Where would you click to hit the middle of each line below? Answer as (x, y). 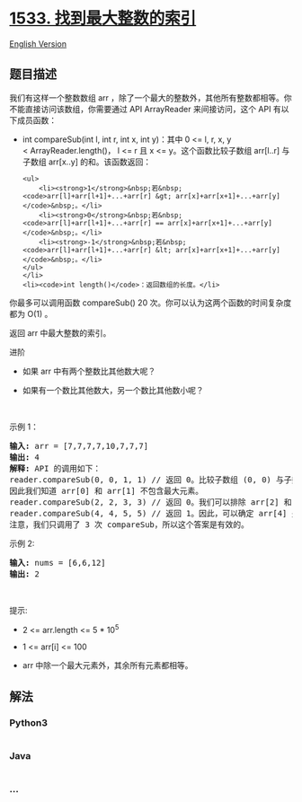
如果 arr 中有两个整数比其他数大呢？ (89, 371)
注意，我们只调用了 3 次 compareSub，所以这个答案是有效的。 (129, 524)
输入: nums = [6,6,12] (58, 563)
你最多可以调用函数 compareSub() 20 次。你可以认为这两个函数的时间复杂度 (151, 303)
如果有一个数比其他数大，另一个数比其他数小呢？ (113, 390)
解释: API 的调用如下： (55, 468)
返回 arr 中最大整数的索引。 (60, 332)
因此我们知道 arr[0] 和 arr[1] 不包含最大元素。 (107, 491)
